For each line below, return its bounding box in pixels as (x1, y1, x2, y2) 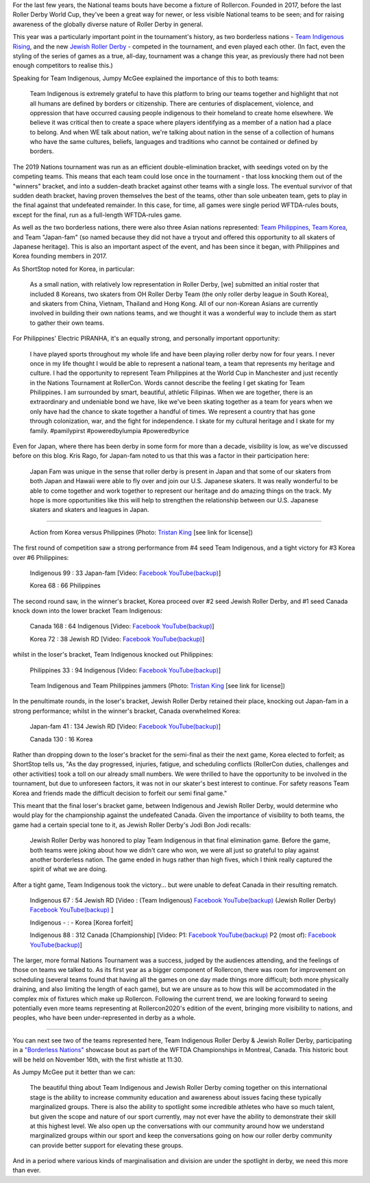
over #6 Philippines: (12, 553, 69, 561)
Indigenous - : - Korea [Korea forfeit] (29, 918, 134, 927)
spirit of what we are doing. (29, 865, 108, 873)
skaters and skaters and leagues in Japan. (29, 506, 149, 514)
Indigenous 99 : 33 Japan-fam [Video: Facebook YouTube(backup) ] (29, 569, 221, 577)
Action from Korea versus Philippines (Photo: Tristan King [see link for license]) (29, 528, 254, 536)
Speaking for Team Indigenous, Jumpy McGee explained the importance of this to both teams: (12, 74, 279, 82)
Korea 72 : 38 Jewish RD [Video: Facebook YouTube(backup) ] (29, 635, 205, 643)
